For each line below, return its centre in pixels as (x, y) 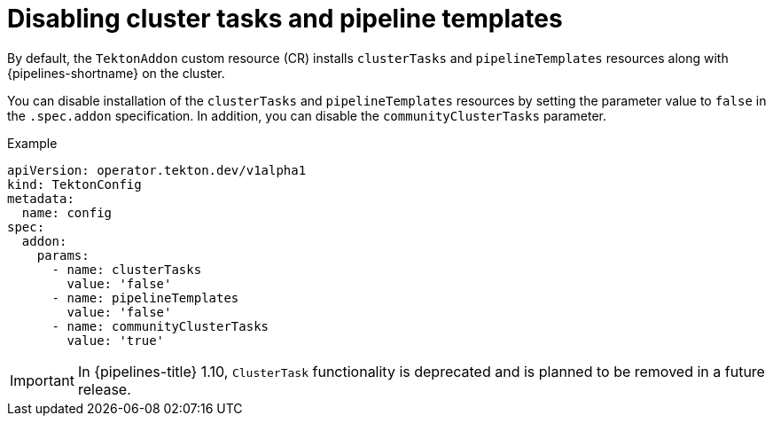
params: (63, 255)
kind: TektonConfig (74, 184)
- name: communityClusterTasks (160, 326)
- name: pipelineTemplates (145, 298)
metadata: (41, 198)
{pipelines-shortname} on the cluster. (116, 73)
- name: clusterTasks (127, 269)
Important (42, 380)
